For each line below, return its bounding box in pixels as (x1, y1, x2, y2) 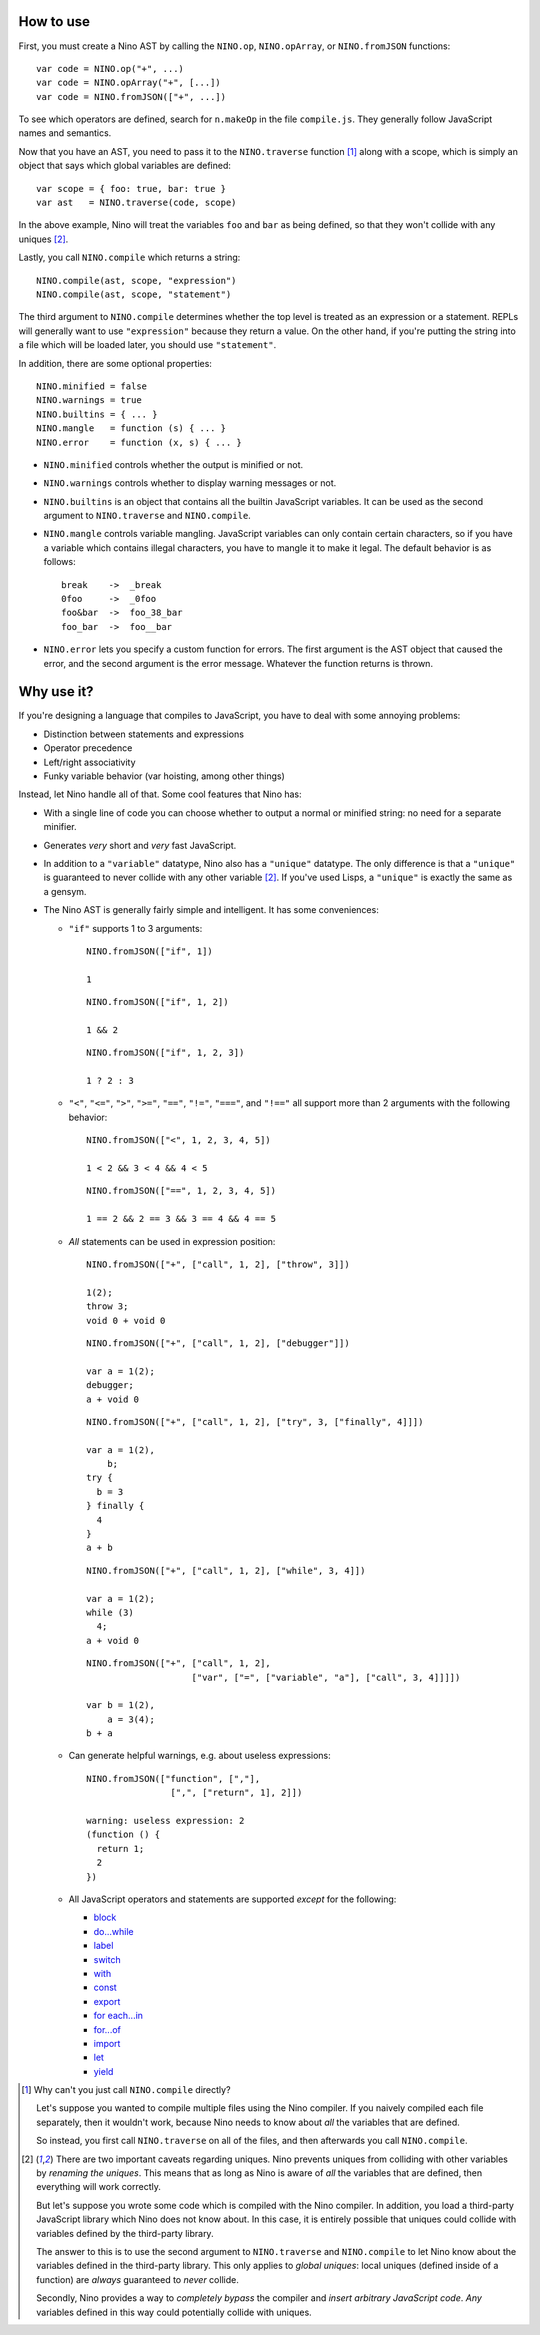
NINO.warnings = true (36, 395, 142, 406)
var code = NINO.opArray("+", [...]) (36, 77, 222, 89)
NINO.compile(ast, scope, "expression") (36, 275, 237, 286)
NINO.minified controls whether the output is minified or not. (43, 458, 304, 470)
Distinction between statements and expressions (43, 728, 245, 740)
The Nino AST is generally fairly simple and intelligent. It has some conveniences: (43, 904, 379, 916)
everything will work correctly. (36, 2181, 162, 2193)
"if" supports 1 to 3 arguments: (68, 922, 203, 934)
